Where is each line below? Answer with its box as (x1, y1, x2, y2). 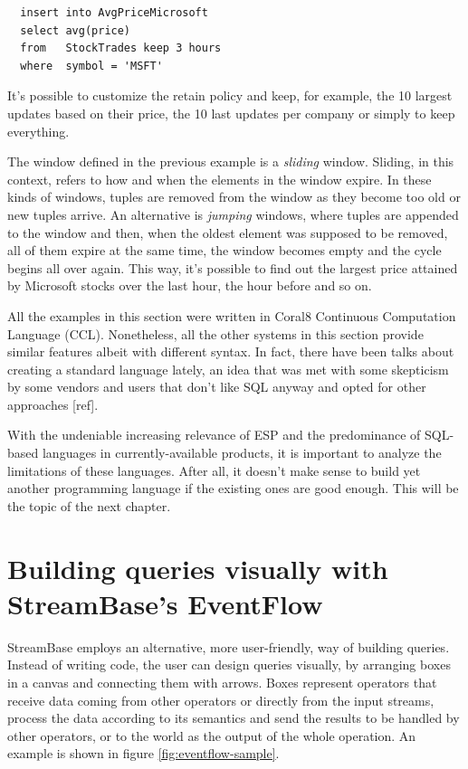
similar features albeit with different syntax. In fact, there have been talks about (7, 342, 454, 361)
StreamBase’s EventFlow (7, 584, 323, 622)
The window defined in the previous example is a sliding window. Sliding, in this (7, 152, 454, 171)
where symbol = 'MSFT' (20, 59, 163, 72)
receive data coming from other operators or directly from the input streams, (7, 690, 435, 709)
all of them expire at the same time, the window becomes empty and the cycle (7, 241, 442, 260)
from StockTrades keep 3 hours (20, 42, 222, 55)
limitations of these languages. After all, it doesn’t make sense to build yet (7, 460, 421, 479)
